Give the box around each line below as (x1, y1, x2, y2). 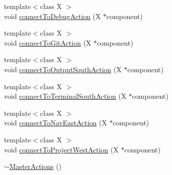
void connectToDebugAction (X (4, 11, 101, 21)
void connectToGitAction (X (4, 37, 91, 48)
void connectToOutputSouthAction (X (4, 64, 121, 74)
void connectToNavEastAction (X (4, 117, 107, 128)
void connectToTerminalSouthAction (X (4, 91, 126, 101)
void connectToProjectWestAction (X (4, 144, 118, 154)
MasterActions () (9, 161, 61, 171)
